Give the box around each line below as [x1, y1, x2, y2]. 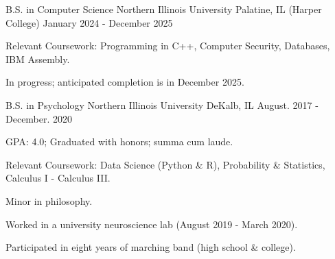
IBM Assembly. [5, 51, 70, 66]
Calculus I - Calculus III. [5, 171, 111, 185]
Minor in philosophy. [5, 193, 93, 208]
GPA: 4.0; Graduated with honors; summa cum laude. [5, 134, 233, 149]
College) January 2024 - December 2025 [5, 15, 173, 29]
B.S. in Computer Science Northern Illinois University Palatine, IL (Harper [5, 2, 322, 16]
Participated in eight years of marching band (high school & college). [5, 240, 296, 254]
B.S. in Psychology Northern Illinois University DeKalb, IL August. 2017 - [5, 97, 319, 112]
